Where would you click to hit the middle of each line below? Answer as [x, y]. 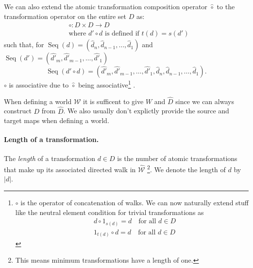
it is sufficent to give [113, 101]
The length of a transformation [50, 158]
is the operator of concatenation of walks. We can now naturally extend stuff [135, 202]
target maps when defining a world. [57, 120]
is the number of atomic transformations [177, 158]
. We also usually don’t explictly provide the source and [146, 111]
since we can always [205, 101]
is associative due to [39, 84]
